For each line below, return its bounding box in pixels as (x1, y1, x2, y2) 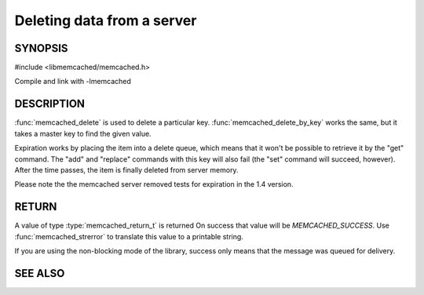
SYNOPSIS (14, 42, 68, 55)
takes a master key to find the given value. (14, 129, 152, 138)
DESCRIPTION (14, 97, 86, 111)
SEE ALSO (14, 267, 65, 280)
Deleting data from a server (14, 12, 197, 29)
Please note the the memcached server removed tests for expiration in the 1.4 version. (14, 180, 294, 189)
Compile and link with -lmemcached (14, 77, 131, 86)
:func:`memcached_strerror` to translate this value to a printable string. (14, 231, 243, 241)
